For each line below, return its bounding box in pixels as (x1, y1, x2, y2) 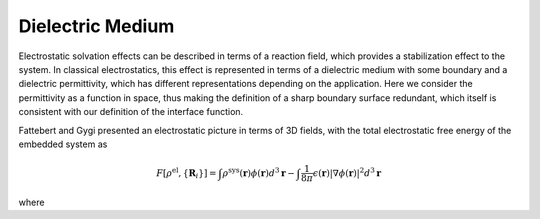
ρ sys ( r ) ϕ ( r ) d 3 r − (222, 165, 295, 179)
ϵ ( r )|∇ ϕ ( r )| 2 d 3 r (312, 165, 382, 179)
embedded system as (18, 138, 108, 150)
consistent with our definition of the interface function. (18, 106, 244, 118)
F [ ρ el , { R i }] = (156, 165, 217, 181)
